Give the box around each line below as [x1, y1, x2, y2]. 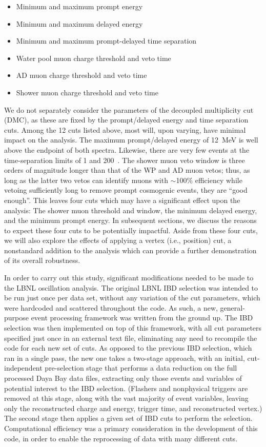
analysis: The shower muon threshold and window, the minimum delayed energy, [4, 205, 257, 215]
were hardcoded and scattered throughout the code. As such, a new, [4, 302, 218, 313]
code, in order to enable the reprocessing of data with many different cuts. [4, 433, 238, 443]
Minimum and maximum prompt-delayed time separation [16, 35, 197, 46]
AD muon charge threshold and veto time [16, 70, 147, 80]
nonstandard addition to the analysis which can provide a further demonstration [4, 245, 257, 255]
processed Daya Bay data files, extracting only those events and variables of [4, 373, 242, 383]
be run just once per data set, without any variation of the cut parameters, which [4, 292, 260, 303]
